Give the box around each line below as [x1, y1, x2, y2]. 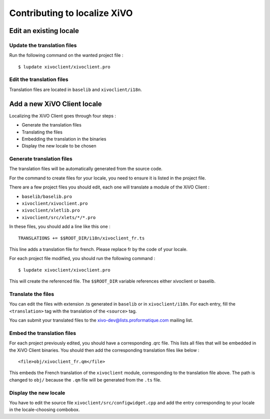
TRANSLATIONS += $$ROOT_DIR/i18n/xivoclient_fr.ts [18, 235, 145, 241]
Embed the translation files [9, 329, 76, 336]
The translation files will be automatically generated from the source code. [9, 165, 162, 172]
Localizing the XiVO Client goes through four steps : [9, 112, 116, 118]
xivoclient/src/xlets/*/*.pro [21, 214, 96, 220]
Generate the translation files [21, 122, 82, 128]
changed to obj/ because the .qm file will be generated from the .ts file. [9, 376, 161, 382]
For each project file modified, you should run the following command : [9, 255, 155, 261]
